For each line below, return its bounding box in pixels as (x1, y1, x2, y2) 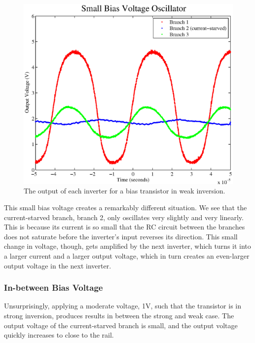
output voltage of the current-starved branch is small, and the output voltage (4, 320, 238, 330)
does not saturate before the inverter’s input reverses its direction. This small (4, 231, 238, 241)
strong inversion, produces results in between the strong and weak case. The (4, 310, 234, 320)
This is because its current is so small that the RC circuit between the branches (4, 222, 245, 232)
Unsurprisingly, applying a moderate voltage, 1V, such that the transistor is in (4, 301, 241, 311)
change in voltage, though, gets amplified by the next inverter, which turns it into (4, 241, 251, 251)
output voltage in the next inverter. (4, 260, 111, 270)
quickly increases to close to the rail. (4, 330, 114, 340)
